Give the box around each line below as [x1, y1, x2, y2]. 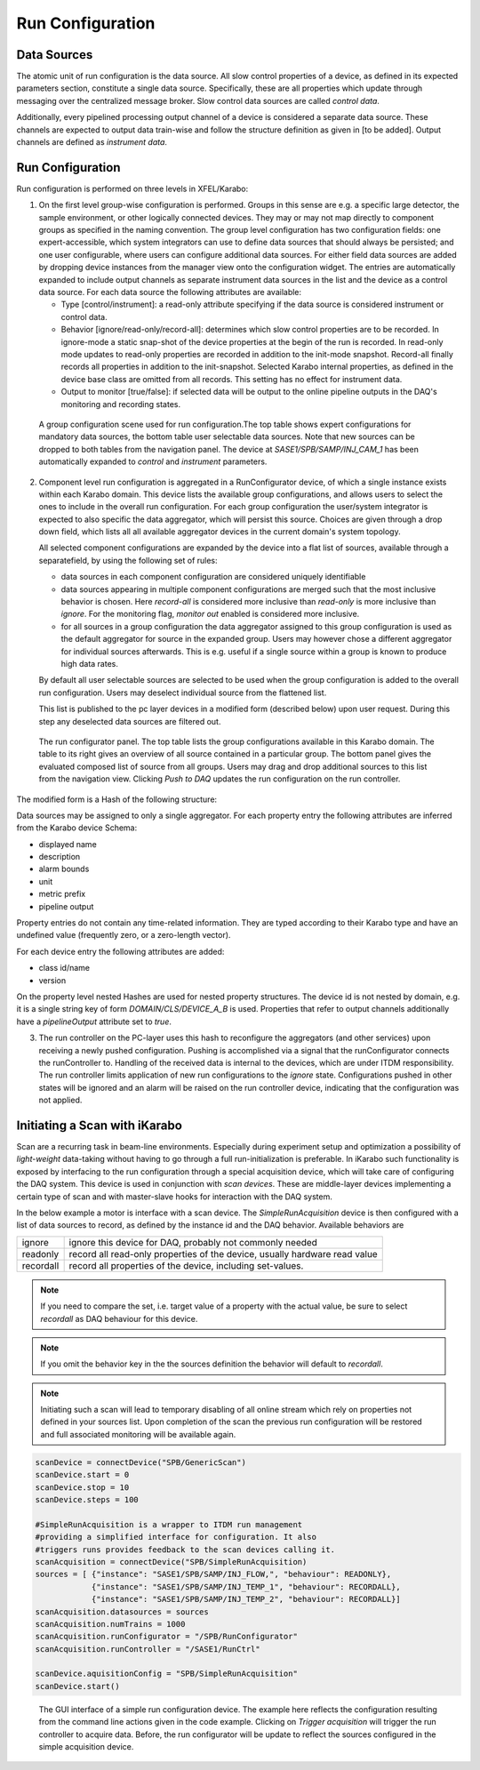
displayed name [38, 838, 97, 849]
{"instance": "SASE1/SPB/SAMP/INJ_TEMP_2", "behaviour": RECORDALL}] [91, 1594, 402, 1605]
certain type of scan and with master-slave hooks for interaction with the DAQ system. [16, 1191, 332, 1202]
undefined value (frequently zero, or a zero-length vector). [16, 930, 231, 941]
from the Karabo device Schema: [16, 822, 138, 833]
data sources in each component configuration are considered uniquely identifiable [60, 572, 366, 582]
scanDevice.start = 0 [35, 1470, 130, 1480]
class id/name [38, 963, 91, 973]
